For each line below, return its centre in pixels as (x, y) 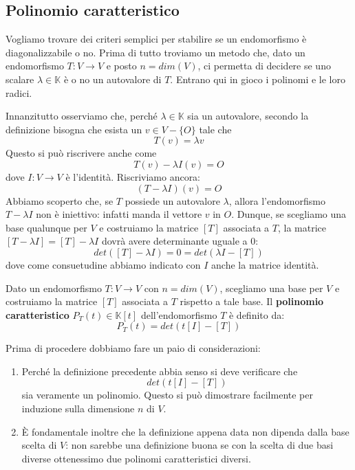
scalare (20, 79)
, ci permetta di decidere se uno (264, 66)
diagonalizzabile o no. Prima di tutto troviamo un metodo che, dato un (155, 52)
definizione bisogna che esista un (74, 129)
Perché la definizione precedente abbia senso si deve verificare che (160, 371)
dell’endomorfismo (179, 314)
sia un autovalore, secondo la (248, 116)
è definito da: (257, 314)
